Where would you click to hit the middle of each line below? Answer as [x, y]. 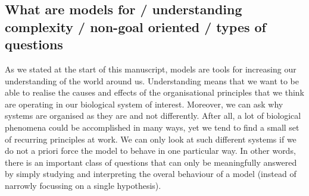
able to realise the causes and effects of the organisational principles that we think [154, 92]
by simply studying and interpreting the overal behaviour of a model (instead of [151, 174]
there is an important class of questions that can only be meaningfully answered [151, 162]
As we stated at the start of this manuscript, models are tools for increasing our [151, 69]
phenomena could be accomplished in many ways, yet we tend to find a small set [152, 127]
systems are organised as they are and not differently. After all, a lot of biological [153, 116]
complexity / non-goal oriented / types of [135, 26]
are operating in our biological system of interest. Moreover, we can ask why [144, 104]
